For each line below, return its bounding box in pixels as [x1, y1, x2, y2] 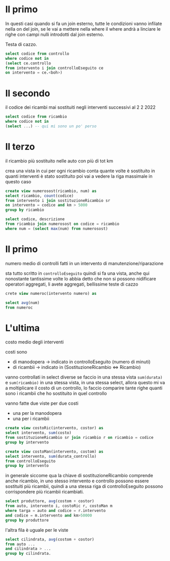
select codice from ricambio [5, 114, 67, 120]
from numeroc [5, 305, 33, 310]
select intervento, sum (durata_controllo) [5, 454, 97, 459]
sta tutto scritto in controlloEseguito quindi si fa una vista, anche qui [5, 270, 150, 276]
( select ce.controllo [5, 60, 51, 66]
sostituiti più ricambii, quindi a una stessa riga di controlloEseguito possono [5, 483, 163, 489]
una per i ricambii [12, 415, 49, 422]
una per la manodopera [12, 410, 62, 416]
